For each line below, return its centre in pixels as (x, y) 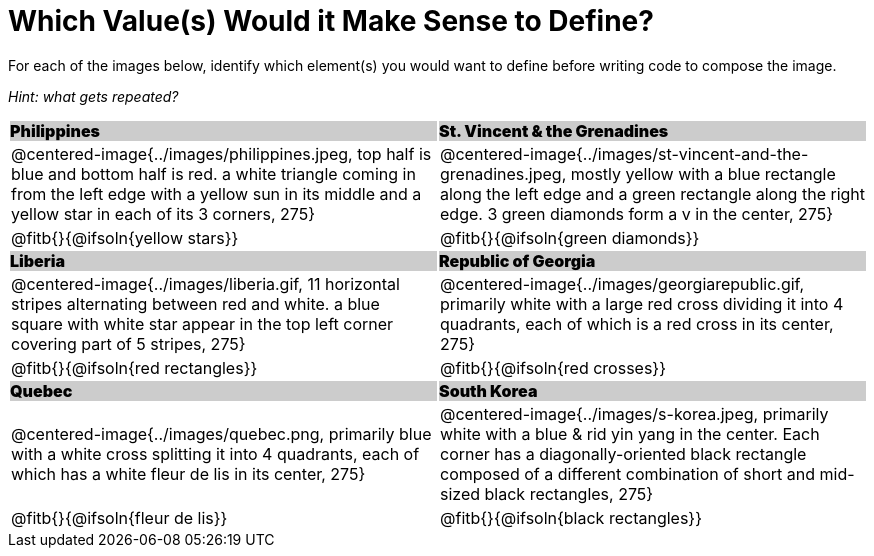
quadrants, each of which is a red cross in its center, (637, 323)
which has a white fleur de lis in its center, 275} (188, 473)
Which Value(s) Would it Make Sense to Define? (331, 21)
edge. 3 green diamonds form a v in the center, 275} (636, 213)
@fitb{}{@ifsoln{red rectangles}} (134, 367)
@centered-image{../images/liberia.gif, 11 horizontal (205, 283)
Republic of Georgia (517, 260)
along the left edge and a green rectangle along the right (653, 193)
